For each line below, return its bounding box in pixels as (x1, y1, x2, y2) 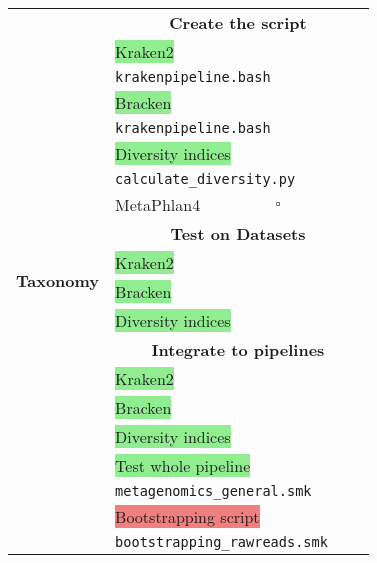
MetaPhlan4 (115, 193, 201, 216)
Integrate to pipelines (151, 338, 325, 361)
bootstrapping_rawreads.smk (115, 534, 328, 550)
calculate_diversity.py (115, 171, 296, 187)
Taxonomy (16, 269, 100, 292)
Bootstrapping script (115, 505, 260, 528)
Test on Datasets (170, 222, 306, 245)
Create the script (169, 11, 307, 34)
